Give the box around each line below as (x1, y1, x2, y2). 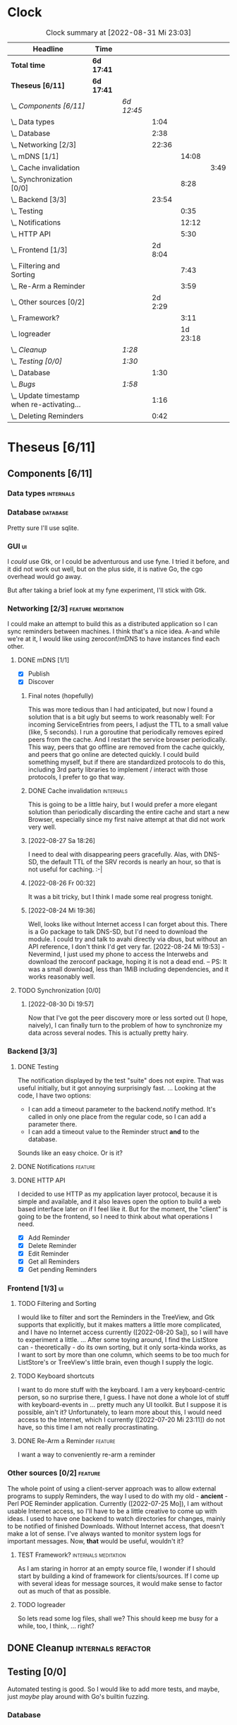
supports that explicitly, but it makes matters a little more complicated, (17, 1321, 222, 1329)
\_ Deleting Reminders (11, 411, 84, 420)
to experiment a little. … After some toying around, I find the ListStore (17, 1336, 219, 1344)
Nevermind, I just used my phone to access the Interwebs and (28, 950, 209, 958)
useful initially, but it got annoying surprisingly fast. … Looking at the (17, 1083, 217, 1092)
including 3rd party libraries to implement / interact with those (28, 765, 208, 774)
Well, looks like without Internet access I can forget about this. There (28, 920, 228, 929)
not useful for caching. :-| (28, 865, 103, 873)
